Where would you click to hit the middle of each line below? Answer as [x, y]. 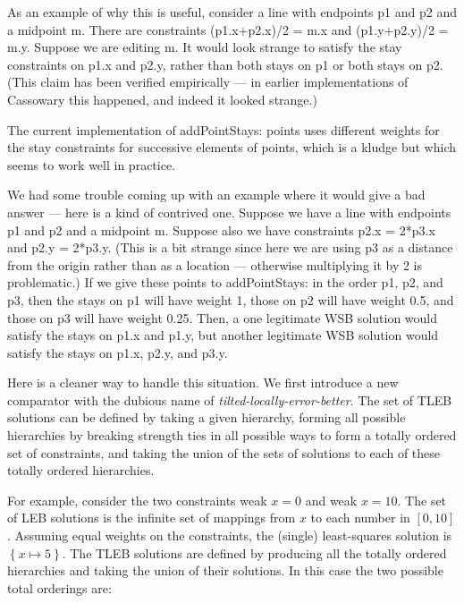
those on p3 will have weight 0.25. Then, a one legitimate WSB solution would [223, 317]
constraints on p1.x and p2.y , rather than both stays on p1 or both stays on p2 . [225, 64]
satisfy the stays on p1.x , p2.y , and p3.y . [118, 352]
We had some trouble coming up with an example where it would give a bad [216, 195]
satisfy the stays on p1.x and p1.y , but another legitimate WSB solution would [223, 335]
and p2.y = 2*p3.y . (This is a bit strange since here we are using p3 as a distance [230, 247]
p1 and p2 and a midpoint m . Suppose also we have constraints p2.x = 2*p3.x [221, 229]
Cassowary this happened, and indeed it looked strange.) [162, 99]
